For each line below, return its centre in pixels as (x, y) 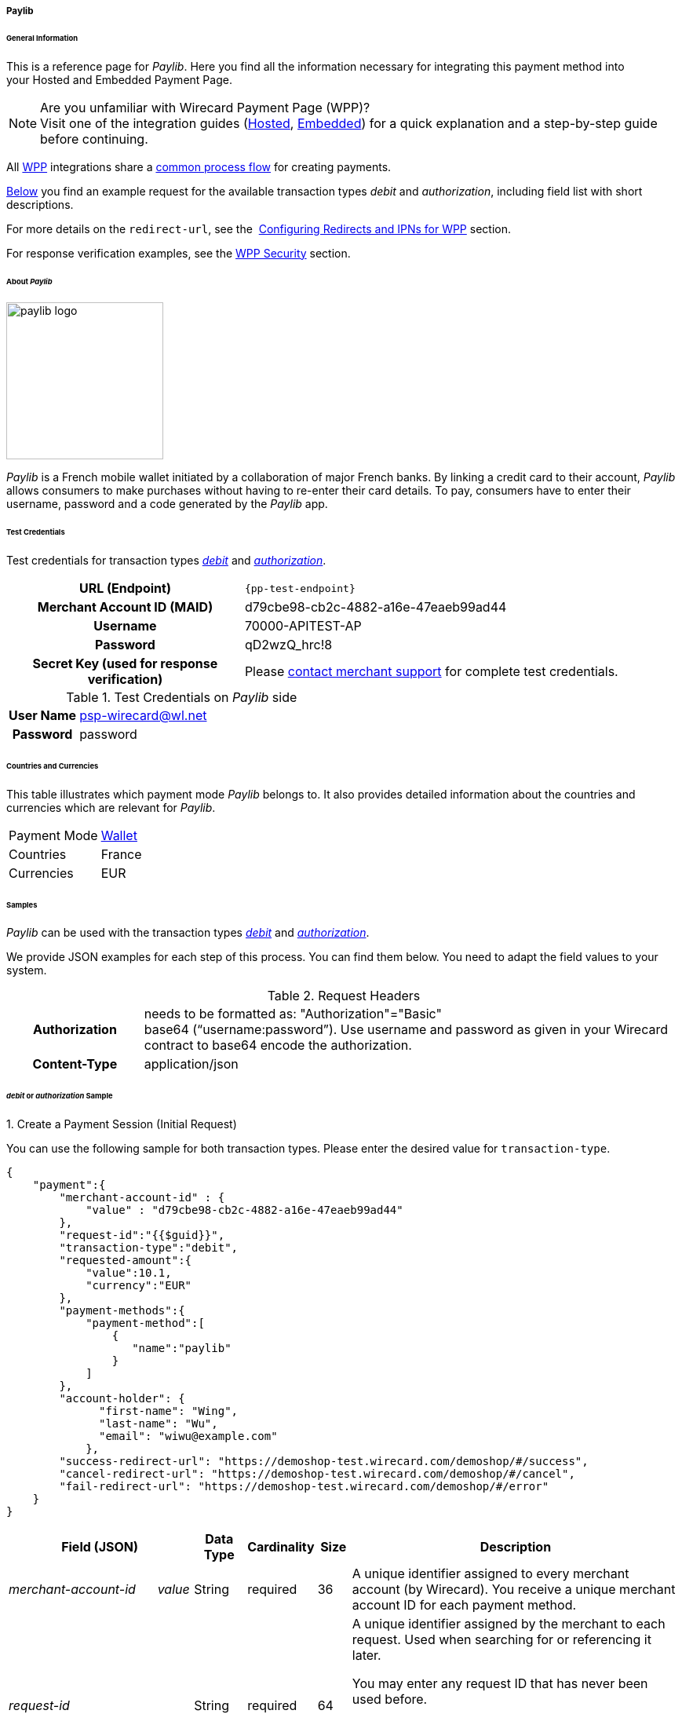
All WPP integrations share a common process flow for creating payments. (199, 166)
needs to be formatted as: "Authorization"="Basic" (293, 1014)
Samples (22, 905)
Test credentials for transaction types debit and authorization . (166, 561)
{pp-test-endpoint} (300, 588)
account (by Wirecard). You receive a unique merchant (514, 1590)
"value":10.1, (129, 1273)
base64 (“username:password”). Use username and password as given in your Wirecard (406, 1030)
